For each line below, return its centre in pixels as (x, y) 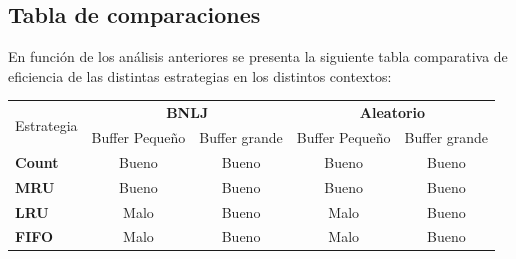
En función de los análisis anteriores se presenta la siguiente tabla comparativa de (258, 56)
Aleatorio (392, 112)
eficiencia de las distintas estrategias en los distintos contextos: (200, 75)
